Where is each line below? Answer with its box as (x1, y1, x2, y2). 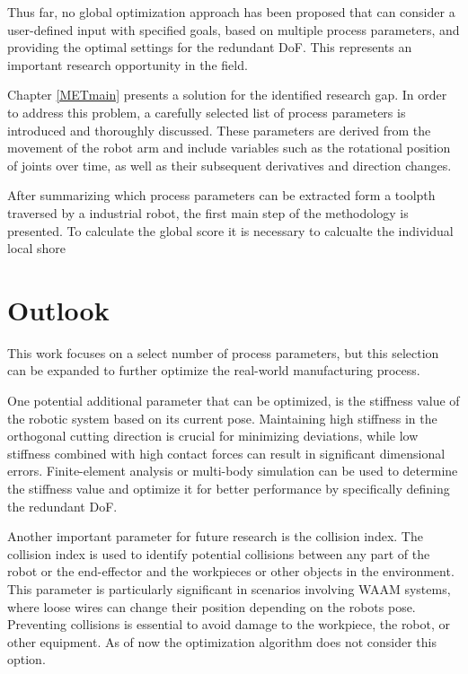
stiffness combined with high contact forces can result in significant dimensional (7, 443, 446, 462)
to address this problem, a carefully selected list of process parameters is (7, 102, 406, 121)
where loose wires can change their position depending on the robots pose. (7, 597, 416, 616)
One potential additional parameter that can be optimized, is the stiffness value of (7, 391, 460, 410)
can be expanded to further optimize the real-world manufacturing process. (7, 361, 420, 380)
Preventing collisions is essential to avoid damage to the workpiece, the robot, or (7, 615, 451, 634)
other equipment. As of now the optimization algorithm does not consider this (7, 632, 437, 651)
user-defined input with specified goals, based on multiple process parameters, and (7, 20, 460, 39)
